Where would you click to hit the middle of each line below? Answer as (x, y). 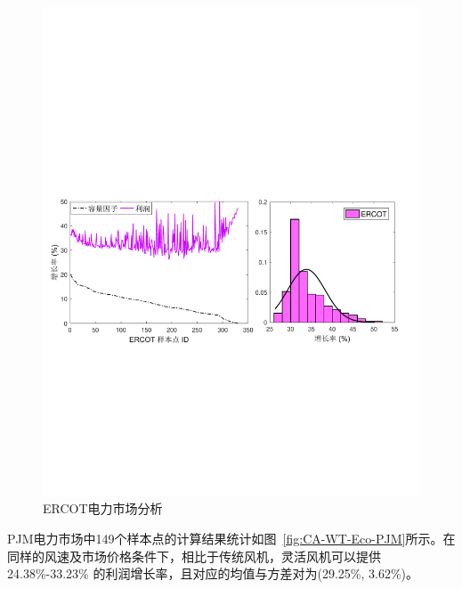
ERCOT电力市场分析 (103, 508)
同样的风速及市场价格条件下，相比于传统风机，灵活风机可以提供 (194, 556)
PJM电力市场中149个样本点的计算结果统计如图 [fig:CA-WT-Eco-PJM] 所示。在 (231, 539)
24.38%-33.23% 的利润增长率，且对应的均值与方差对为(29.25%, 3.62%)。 (213, 573)
